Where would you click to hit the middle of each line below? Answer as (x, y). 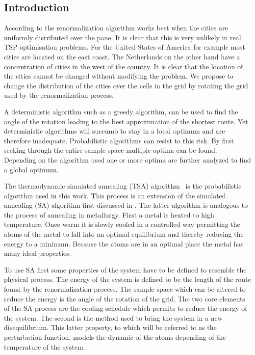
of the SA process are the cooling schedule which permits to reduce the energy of (126, 308)
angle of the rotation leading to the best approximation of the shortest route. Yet (126, 121)
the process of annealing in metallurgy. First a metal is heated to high (109, 214)
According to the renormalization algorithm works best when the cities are (116, 28)
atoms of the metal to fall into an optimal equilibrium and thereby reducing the (124, 234)
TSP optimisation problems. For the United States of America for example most (125, 47)
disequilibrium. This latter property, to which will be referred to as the (110, 327)
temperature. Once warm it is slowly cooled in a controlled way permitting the (122, 224)
